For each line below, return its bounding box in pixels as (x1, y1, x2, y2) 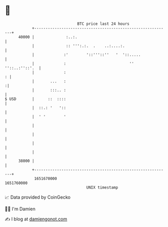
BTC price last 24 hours (77, 21, 130, 26)
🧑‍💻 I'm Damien (5, 206, 36, 212)
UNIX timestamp (86, 185, 118, 190)
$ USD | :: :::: (5, 96, 66, 102)
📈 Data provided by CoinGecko (5, 194, 71, 200)
